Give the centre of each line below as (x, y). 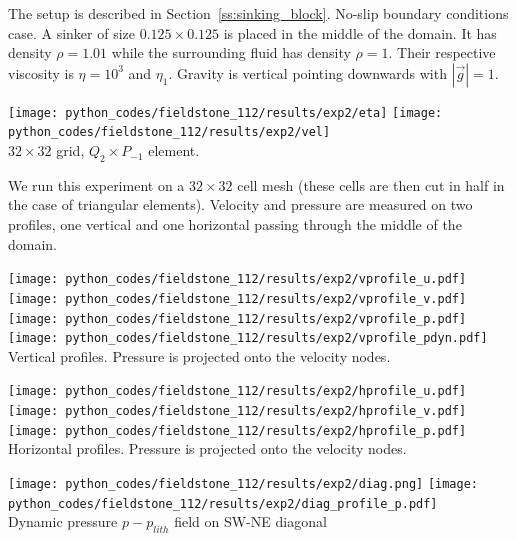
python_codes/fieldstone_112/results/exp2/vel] (169, 132)
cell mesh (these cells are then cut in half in (371, 184)
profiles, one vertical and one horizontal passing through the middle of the (235, 224)
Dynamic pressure (63, 521)
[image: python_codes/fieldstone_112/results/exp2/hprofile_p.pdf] (237, 430)
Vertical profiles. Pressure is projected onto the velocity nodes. (199, 355)
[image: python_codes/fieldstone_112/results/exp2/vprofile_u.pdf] (237, 279)
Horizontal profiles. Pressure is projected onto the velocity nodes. (207, 448)
